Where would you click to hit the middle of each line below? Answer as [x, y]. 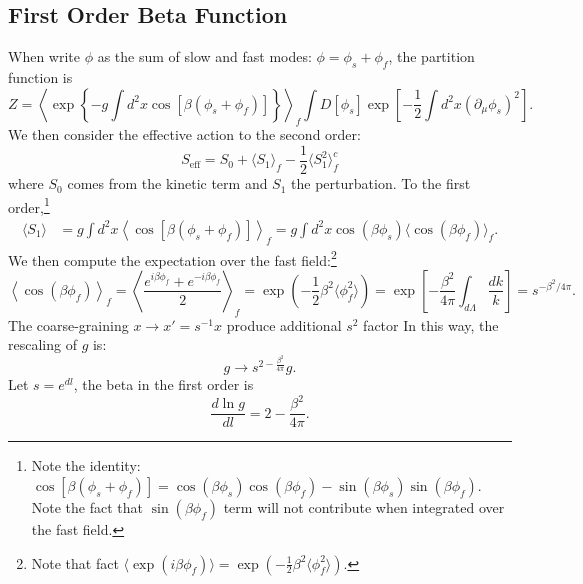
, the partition [431, 56]
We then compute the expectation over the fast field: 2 [172, 258]
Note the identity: [86, 465]
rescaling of [42, 344]
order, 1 [29, 205]
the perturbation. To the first [381, 183]
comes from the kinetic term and [167, 183]
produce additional [284, 324]
